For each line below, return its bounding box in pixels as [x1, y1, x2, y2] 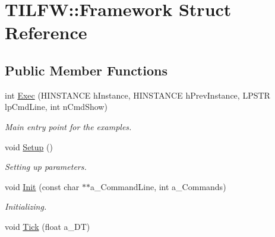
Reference [5, 20, 87, 45]
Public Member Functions [5, 61, 167, 79]
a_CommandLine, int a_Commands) [90, 180, 226, 192]
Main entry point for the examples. [5, 120, 132, 132]
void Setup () [5, 140, 53, 153]
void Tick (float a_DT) [5, 220, 90, 232]
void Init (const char [5, 180, 80, 192]
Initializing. [5, 200, 47, 213]
